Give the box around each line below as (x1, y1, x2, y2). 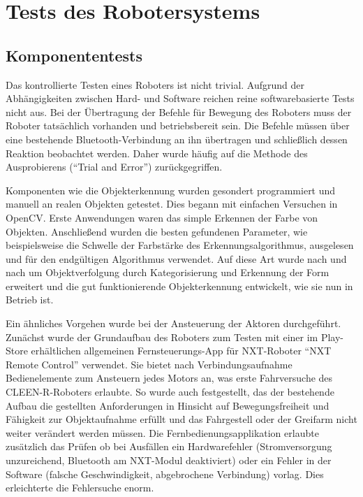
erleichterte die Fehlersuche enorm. (6, 480, 154, 495)
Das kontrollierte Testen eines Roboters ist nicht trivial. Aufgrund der (6, 77, 305, 92)
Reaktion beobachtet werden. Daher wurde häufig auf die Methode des (6, 145, 308, 160)
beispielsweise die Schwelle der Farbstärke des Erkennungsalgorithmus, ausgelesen (6, 238, 354, 252)
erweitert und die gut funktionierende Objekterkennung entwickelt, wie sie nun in (6, 278, 353, 293)
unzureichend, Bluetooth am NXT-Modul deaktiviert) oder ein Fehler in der (6, 453, 332, 468)
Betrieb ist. (6, 292, 54, 307)
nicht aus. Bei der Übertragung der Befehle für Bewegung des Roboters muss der (6, 104, 352, 119)
